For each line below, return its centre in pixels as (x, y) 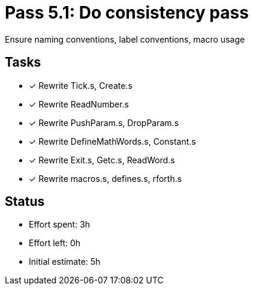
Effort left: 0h (55, 243)
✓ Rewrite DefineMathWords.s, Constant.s (112, 141)
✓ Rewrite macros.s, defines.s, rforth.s (106, 178)
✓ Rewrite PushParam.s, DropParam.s (104, 122)
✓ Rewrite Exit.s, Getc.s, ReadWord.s (102, 160)
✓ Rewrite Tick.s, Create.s (81, 85)
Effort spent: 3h (60, 225)
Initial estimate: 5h (65, 262)
